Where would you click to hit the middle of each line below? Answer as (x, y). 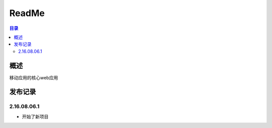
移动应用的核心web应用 (33, 77)
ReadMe (27, 13)
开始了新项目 (35, 116)
